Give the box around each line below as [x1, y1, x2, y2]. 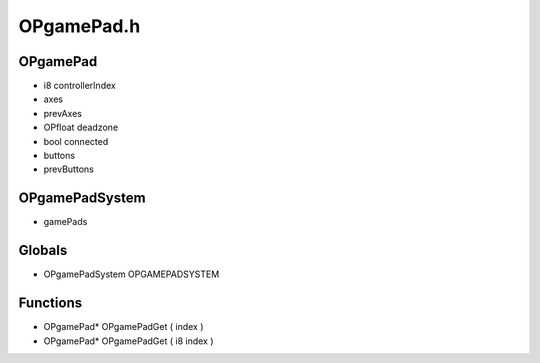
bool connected [43, 135, 109, 147]
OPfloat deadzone [43, 121, 119, 134]
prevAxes [43, 107, 82, 119]
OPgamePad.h [18, 15, 141, 37]
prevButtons [43, 163, 94, 175]
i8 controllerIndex [43, 80, 117, 92]
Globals [18, 242, 68, 259]
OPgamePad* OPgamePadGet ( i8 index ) [43, 335, 214, 347]
